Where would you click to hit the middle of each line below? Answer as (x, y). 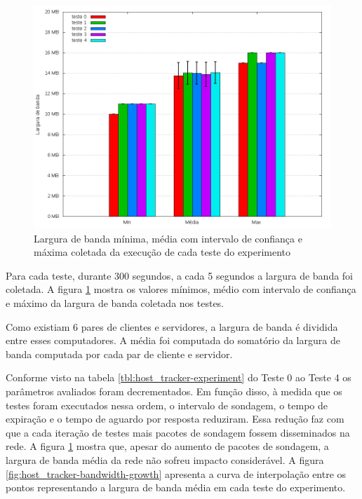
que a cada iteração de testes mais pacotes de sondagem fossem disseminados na (178, 432)
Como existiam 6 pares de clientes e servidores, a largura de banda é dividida (172, 326)
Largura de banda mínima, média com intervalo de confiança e (168, 238)
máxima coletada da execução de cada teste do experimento (162, 252)
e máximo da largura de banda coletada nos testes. (115, 302)
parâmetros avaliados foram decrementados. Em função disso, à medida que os (174, 391)
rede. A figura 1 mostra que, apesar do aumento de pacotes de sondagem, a (167, 446)
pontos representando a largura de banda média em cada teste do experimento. (176, 487)
